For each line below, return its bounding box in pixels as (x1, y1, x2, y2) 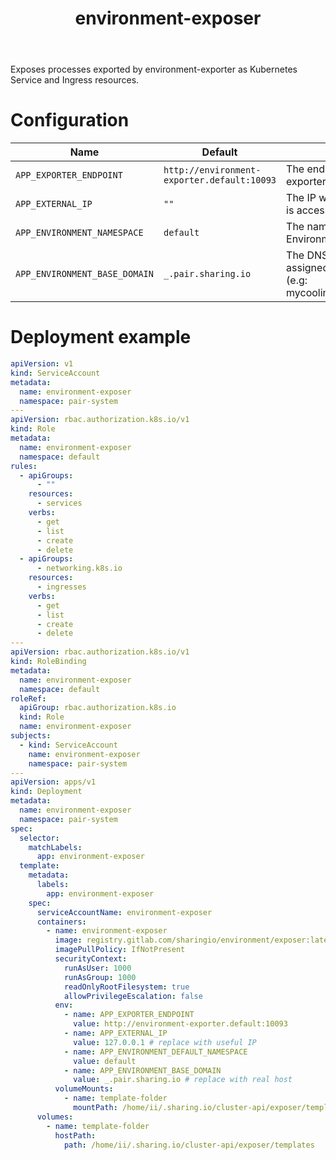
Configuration (10, 109, 130, 132)
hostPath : (54, 1130, 97, 1141)
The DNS (286, 248, 329, 262)
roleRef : (10, 693, 47, 704)
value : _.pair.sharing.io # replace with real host (73, 1075, 293, 1085)
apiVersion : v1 (10, 359, 74, 369)
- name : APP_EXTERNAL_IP (63, 1028, 168, 1039)
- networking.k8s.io (36, 563, 123, 574)
